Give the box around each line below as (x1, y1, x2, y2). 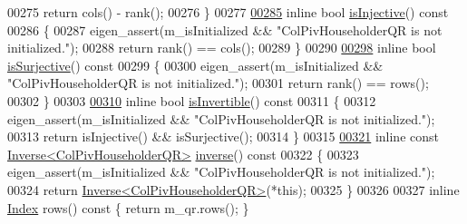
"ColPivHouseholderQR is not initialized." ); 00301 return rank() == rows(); (7, 73, 429, 93)
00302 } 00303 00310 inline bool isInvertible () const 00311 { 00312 (7, 91, 376, 110)
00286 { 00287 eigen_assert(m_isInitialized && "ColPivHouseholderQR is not (7, 20, 443, 39)
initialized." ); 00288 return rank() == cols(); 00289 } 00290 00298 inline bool (7, 38, 436, 57)
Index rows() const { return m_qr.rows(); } (7, 198, 249, 217)
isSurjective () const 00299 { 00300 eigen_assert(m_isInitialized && (7, 55, 384, 74)
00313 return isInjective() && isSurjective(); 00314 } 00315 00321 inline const (7, 127, 440, 146)
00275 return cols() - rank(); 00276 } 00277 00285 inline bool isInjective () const (7, 3, 449, 21)
